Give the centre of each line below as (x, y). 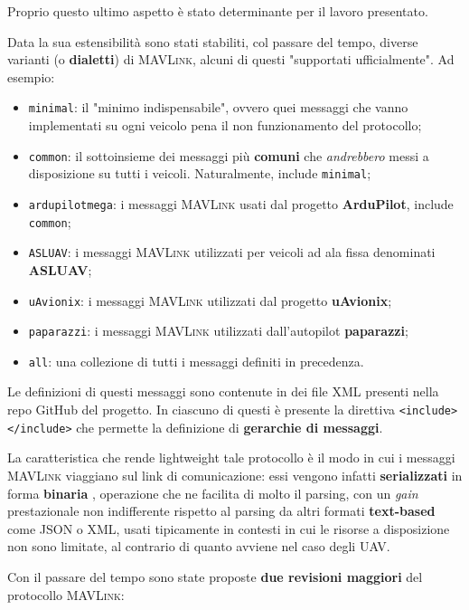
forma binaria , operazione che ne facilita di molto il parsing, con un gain (213, 493)
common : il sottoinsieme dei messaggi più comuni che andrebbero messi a (229, 155)
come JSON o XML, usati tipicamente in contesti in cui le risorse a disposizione (229, 528)
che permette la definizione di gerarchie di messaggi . (230, 427)
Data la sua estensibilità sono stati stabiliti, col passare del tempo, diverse (213, 41)
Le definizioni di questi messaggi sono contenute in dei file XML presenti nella (223, 391)
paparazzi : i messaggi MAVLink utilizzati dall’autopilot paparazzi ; (218, 331)
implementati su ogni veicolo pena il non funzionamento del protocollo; (225, 125)
